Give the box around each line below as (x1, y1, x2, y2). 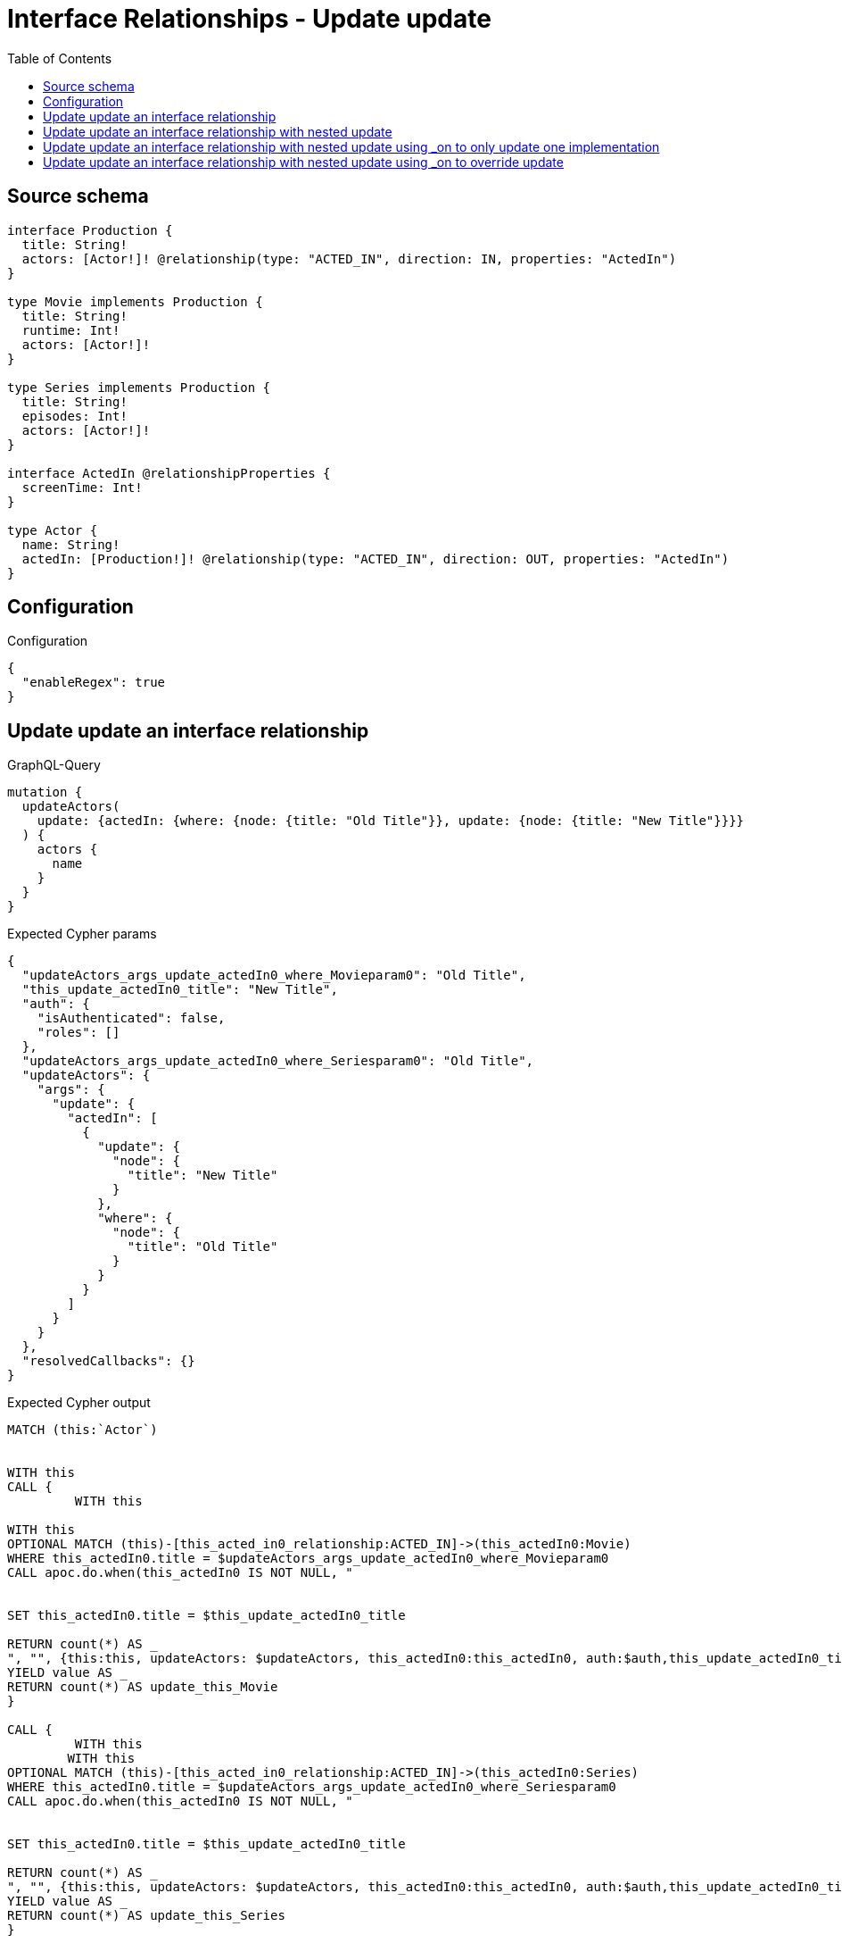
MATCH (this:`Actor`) (7, 1422, 158, 1438)
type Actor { (7, 522, 98, 538)
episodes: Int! (21, 408, 128, 423)
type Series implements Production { (7, 379, 271, 395)
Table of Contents (7, 50, 112, 66)
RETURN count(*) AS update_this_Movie (7, 1680, 278, 1695)
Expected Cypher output (7, 1395, 151, 1411)
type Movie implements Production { (7, 294, 263, 309)
